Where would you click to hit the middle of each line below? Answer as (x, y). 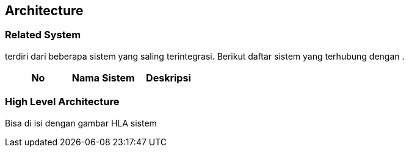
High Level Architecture (62, 102)
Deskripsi (168, 78)
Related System (43, 35)
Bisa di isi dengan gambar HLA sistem (81, 123)
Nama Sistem (103, 78)
